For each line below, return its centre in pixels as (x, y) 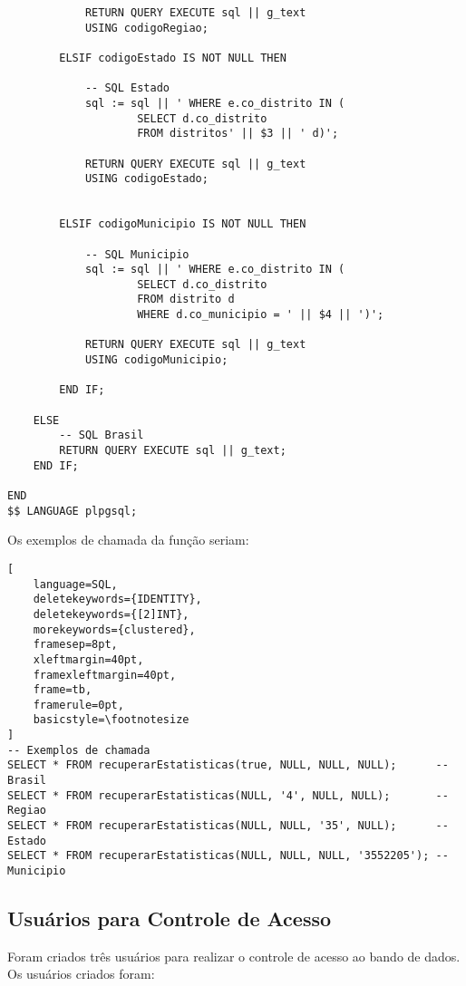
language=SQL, (75, 584)
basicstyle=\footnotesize (111, 720)
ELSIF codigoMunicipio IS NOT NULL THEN (183, 224)
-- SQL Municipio (137, 254)
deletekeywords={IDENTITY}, (117, 599)
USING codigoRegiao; (146, 28)
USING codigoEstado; (146, 179)
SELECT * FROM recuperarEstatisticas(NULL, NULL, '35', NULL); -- (228, 826)
